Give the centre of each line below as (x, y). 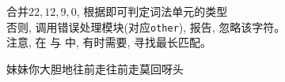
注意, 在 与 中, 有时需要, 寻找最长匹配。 (109, 42)
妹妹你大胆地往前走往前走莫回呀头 (95, 68)
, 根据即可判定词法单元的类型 (152, 11)
